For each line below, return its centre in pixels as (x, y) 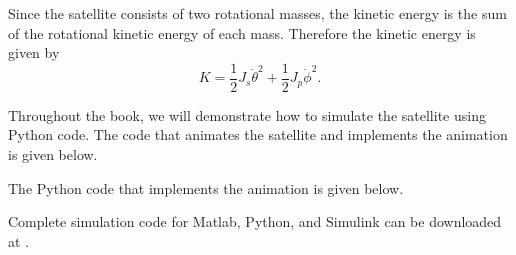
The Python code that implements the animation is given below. (206, 187)
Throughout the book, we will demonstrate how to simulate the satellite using (247, 114)
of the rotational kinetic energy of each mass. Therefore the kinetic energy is (242, 32)
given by (34, 52)
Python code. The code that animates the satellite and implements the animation (258, 134)
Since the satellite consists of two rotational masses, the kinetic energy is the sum (257, 13)
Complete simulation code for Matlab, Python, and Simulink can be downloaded (255, 221)
